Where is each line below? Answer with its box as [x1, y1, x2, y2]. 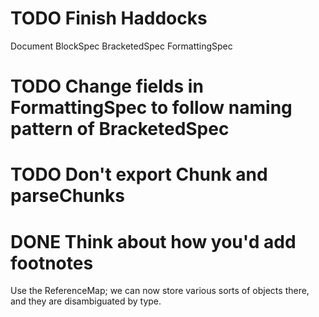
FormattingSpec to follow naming [10, 97, 293, 119]
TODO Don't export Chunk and [10, 163, 268, 186]
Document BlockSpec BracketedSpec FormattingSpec [10, 40, 233, 52]
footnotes [10, 252, 94, 274]
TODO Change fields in [10, 75, 204, 98]
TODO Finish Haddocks [10, 7, 208, 30]
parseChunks [10, 185, 125, 207]
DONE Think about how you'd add [10, 230, 297, 253]
